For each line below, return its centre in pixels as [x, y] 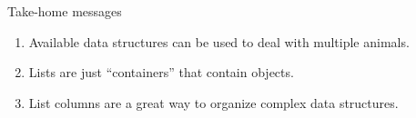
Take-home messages [65, 11]
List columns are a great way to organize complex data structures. [213, 102]
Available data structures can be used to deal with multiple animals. [219, 41]
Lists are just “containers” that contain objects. [161, 72]
